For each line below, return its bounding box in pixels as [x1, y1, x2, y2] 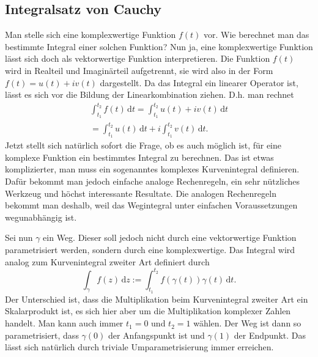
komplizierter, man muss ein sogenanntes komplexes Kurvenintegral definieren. [5, 163, 300, 175]
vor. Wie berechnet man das [203, 28, 309, 41]
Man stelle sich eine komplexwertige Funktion [5, 28, 176, 41]
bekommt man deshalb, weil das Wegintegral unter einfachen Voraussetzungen [5, 199, 298, 212]
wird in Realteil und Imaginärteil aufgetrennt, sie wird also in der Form [5, 64, 273, 76]
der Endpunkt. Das [234, 328, 306, 341]
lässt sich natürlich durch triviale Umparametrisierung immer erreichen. [5, 340, 274, 353]
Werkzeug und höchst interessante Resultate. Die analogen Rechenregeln [5, 186, 276, 199]
